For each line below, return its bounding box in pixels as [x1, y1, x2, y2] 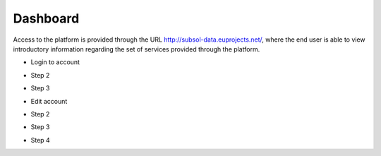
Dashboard [13, 11, 80, 26]
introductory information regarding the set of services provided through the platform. [13, 44, 260, 53]
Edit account [30, 97, 68, 105]
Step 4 [30, 136, 51, 144]
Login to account [30, 58, 80, 66]
